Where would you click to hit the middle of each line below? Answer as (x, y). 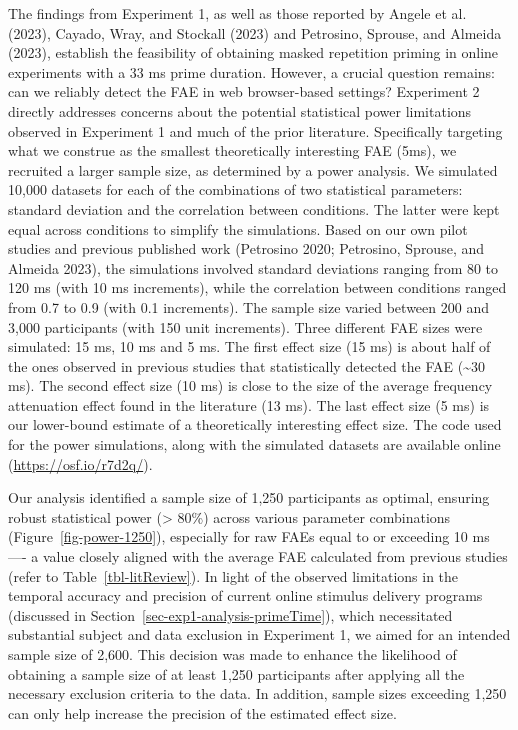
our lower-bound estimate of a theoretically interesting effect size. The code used (255, 424)
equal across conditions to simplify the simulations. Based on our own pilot (238, 228)
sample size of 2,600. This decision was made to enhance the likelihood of (232, 654)
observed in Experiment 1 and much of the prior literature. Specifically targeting (255, 130)
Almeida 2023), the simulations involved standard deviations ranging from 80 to (253, 267)
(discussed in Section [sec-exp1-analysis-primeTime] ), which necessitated (230, 614)
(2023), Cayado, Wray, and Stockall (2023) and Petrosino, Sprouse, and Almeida (255, 32)
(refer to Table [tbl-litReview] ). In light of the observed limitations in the (233, 575)
